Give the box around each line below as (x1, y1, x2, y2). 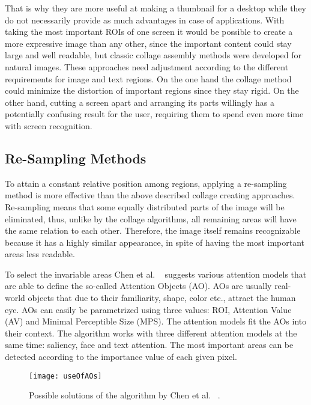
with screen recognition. (5, 119, 92, 132)
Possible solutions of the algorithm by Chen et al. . (29, 389, 220, 401)
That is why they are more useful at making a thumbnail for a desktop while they (5, 2, 307, 14)
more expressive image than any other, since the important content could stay (5, 37, 292, 49)
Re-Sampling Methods (5, 148, 146, 167)
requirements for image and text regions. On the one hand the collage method (5, 72, 292, 85)
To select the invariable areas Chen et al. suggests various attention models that (5, 267, 307, 280)
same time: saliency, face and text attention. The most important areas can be (5, 338, 294, 351)
